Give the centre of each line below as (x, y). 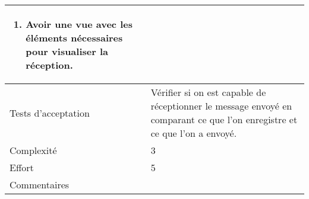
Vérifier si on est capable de (208, 92)
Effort (22, 167)
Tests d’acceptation (50, 113)
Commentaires (40, 184)
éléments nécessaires (74, 38)
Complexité (33, 150)
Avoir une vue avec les (79, 24)
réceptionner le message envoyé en (221, 106)
